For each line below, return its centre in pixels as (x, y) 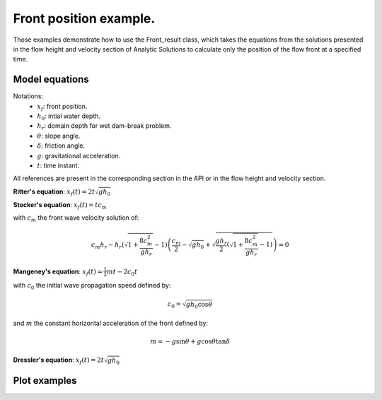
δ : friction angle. (61, 146)
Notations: (28, 96)
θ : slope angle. (59, 136)
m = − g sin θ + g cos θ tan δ (190, 342)
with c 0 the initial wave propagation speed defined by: (92, 286)
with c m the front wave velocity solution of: (76, 219)
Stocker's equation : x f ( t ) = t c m (60, 205)
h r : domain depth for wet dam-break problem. (104, 127)
